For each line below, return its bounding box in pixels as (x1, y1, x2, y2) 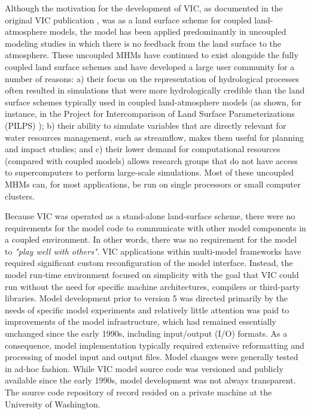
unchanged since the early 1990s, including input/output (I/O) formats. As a (5, 327, 288, 340)
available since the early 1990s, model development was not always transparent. (5, 374, 296, 386)
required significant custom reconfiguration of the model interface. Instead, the (5, 256, 293, 269)
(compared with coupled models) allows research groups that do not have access (5, 154, 298, 167)
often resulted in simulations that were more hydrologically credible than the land (5, 84, 305, 96)
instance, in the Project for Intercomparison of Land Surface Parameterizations (5, 107, 295, 120)
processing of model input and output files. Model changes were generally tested (5, 350, 298, 363)
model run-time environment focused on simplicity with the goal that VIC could (5, 268, 299, 281)
